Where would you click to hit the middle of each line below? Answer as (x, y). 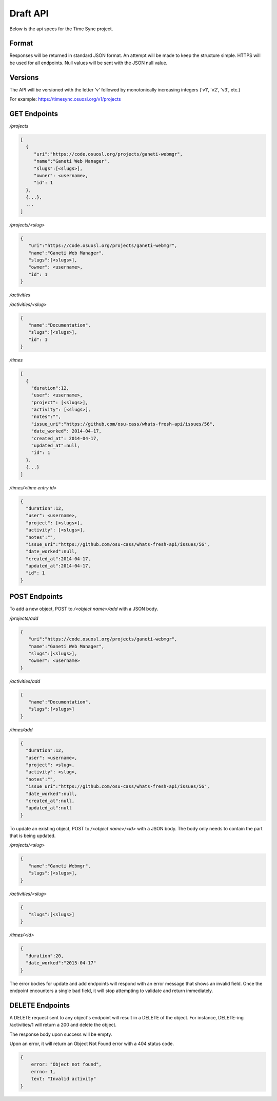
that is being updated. (33, 836)
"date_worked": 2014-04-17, (66, 431)
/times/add (21, 730)
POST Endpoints (36, 596)
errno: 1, (43, 1071)
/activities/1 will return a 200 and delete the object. (63, 1025)
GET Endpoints (34, 114)
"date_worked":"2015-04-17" (61, 963)
